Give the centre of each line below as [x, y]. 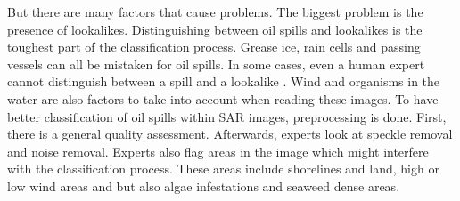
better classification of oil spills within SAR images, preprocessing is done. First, [227, 116]
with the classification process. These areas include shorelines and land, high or [223, 169]
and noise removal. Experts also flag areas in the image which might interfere [218, 151]
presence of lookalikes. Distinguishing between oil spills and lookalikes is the [215, 29]
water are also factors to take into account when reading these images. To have [223, 98]
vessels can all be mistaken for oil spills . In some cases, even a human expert [216, 64]
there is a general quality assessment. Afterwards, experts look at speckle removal [230, 134]
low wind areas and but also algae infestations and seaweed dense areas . [204, 185]
